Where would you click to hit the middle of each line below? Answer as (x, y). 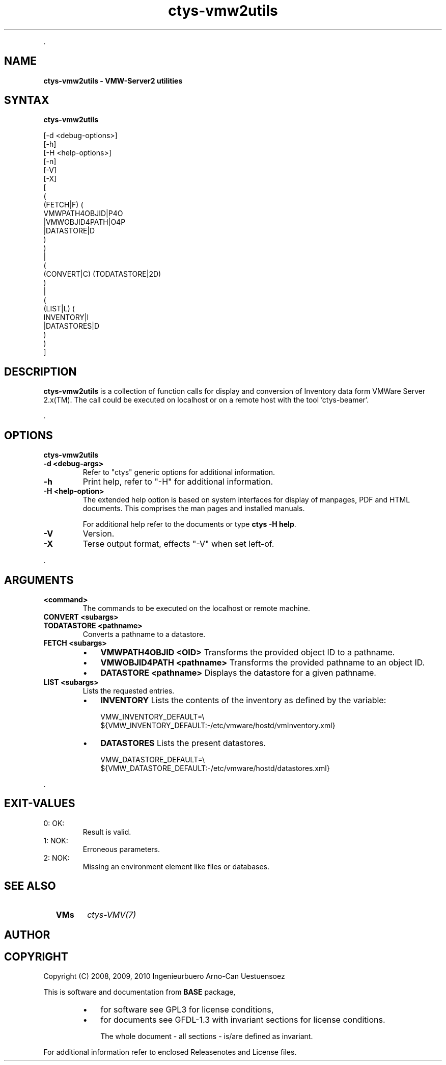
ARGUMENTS (39, 580)
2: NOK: (57, 858)
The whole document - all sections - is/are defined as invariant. (207, 1036)
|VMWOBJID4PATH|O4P (85, 222)
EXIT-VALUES (40, 804)
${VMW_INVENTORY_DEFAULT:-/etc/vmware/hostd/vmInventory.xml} (218, 725)
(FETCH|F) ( (63, 205)
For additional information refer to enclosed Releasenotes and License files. (170, 1052)
